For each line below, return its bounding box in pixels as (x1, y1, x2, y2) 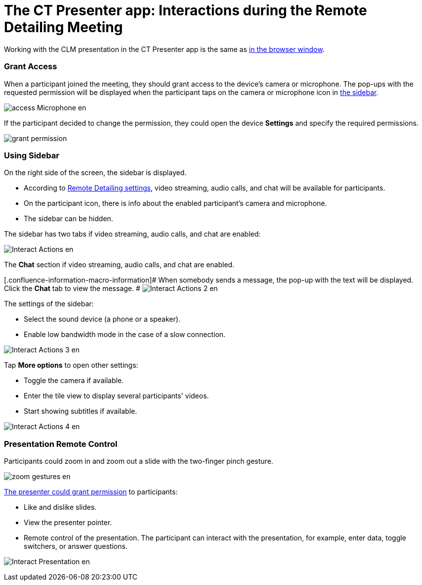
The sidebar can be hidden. (24, 214, 113, 223)
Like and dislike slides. (24, 503, 97, 511)
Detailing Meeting (4, 19, 123, 36)
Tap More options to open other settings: (4, 361, 138, 370)
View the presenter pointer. (24, 518, 112, 527)
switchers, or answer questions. (24, 542, 127, 550)
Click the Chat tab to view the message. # (4, 284, 140, 293)
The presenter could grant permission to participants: (4, 487, 178, 496)
